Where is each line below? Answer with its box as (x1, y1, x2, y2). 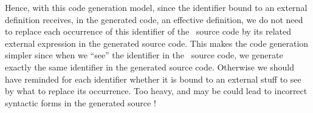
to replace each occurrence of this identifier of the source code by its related (5, 25, 291, 38)
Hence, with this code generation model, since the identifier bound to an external (5, 1, 308, 13)
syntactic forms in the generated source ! (5, 96, 156, 109)
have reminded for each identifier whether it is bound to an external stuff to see (5, 72, 301, 85)
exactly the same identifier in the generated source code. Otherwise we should (5, 60, 295, 73)
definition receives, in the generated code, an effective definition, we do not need (5, 13, 303, 26)
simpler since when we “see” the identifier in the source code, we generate (5, 49, 283, 61)
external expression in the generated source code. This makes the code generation (5, 36, 309, 49)
